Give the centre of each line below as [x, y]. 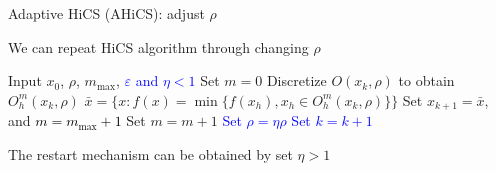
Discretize [296, 80]
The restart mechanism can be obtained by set [150, 153]
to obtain [426, 80]
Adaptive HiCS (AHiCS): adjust [106, 13]
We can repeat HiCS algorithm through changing [158, 46]
